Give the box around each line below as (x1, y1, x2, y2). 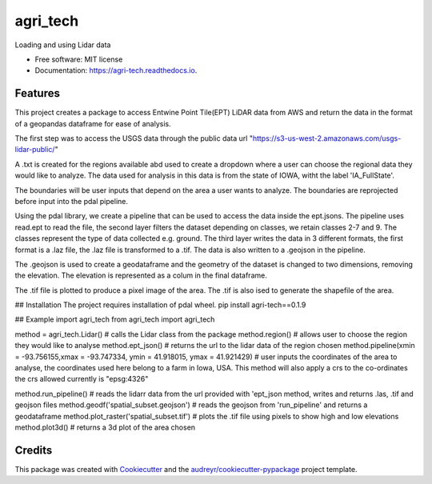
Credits (14, 443, 53, 457)
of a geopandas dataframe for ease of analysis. (14, 118, 171, 128)
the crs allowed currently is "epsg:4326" (14, 374, 149, 384)
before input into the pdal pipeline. (14, 196, 128, 206)
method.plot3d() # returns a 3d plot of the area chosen (14, 422, 196, 432)
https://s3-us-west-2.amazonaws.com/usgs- (252, 134, 402, 143)
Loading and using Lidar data (14, 40, 111, 50)
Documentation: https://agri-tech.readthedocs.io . (34, 66, 198, 75)
